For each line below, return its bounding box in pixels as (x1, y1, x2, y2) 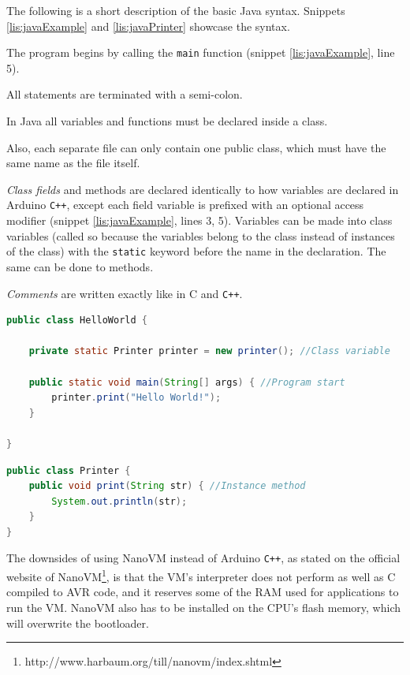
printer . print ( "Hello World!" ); (51, 392, 222, 404)
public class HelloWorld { (6, 315, 147, 326)
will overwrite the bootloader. (6, 614, 149, 631)
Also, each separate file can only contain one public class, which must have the (6, 139, 386, 155)
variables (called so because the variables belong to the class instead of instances (6, 227, 395, 244)
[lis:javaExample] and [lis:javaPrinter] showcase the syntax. (6, 17, 290, 34)
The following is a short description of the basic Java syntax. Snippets (6, 2, 345, 18)
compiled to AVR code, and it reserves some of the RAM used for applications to (6, 584, 399, 600)
